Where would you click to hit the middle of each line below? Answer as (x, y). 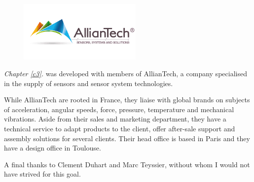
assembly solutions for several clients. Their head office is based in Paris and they (127, 138)
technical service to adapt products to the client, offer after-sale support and (120, 128)
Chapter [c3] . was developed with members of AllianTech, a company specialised (126, 73)
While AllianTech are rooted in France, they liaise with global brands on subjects (127, 100)
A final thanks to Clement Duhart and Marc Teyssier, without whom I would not (127, 164)
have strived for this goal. (42, 174)
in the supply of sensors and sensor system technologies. (89, 83)
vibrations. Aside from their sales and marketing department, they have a (115, 119)
